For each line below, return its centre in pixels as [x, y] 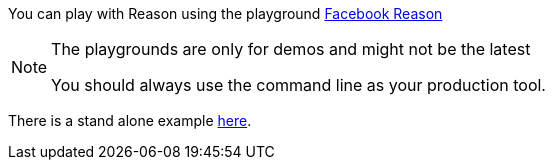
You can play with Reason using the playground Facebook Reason [225, 13]
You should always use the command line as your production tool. [298, 85]
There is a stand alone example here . [130, 120]
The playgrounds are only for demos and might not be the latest [291, 49]
